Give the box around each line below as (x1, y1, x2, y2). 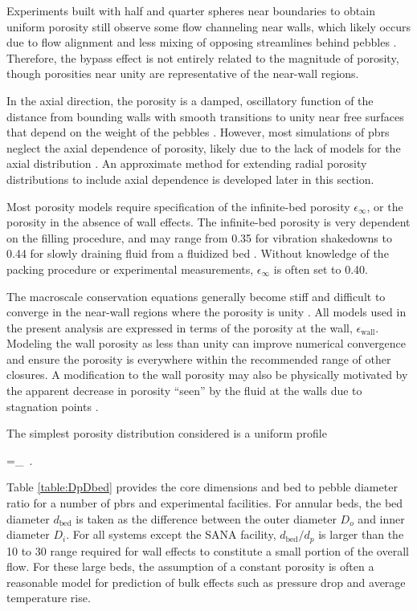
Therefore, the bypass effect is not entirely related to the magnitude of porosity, (6, 49, 399, 66)
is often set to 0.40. (273, 260, 368, 277)
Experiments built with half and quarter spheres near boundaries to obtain (6, 2, 375, 18)
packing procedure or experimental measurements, (6, 260, 254, 277)
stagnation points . (6, 397, 99, 414)
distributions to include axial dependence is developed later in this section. (6, 170, 374, 187)
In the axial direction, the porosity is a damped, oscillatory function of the (6, 92, 374, 108)
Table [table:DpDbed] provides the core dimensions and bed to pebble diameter (6, 479, 398, 495)
